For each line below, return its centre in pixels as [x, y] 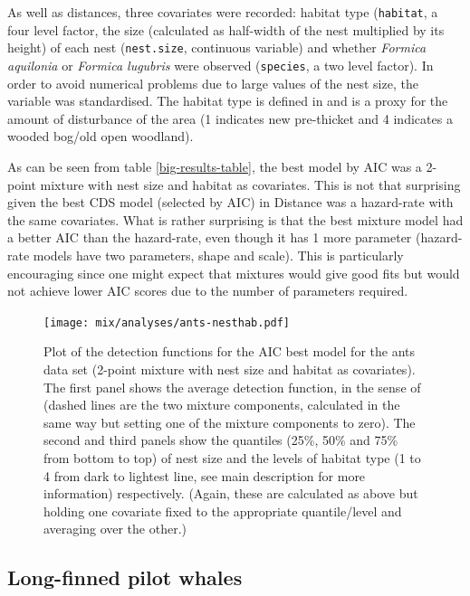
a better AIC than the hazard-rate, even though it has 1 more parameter [210, 237]
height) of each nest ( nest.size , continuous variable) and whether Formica [217, 47]
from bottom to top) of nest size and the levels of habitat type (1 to [232, 457]
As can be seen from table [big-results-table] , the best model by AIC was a [215, 166]
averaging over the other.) [115, 529]
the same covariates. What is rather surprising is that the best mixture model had [235, 219]
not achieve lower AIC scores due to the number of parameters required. [208, 291]
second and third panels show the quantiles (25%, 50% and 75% [221, 440]
